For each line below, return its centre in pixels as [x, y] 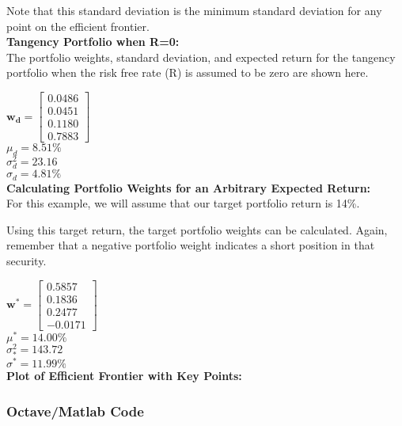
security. [27, 260]
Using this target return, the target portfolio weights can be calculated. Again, [197, 229]
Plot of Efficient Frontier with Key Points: [124, 376]
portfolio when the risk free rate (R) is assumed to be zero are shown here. [188, 72]
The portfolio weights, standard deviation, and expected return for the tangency [201, 57]
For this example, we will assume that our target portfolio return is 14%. [183, 203]
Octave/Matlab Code [75, 411]
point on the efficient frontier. [78, 26]
